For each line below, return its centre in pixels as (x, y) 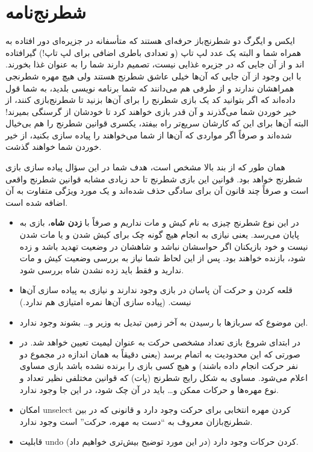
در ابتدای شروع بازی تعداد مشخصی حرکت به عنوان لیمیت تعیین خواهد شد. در (160, 342)
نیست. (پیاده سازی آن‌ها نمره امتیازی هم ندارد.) (105, 302)
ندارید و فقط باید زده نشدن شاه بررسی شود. (102, 269)
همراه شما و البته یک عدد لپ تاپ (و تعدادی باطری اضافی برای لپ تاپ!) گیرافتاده (153, 52)
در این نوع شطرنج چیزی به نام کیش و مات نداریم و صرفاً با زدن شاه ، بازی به (159, 222)
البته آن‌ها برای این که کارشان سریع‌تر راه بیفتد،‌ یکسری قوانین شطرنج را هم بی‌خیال (157, 123)
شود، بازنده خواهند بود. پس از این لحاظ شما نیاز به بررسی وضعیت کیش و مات (163, 258)
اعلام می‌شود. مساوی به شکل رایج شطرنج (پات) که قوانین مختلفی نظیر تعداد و (164, 377)
